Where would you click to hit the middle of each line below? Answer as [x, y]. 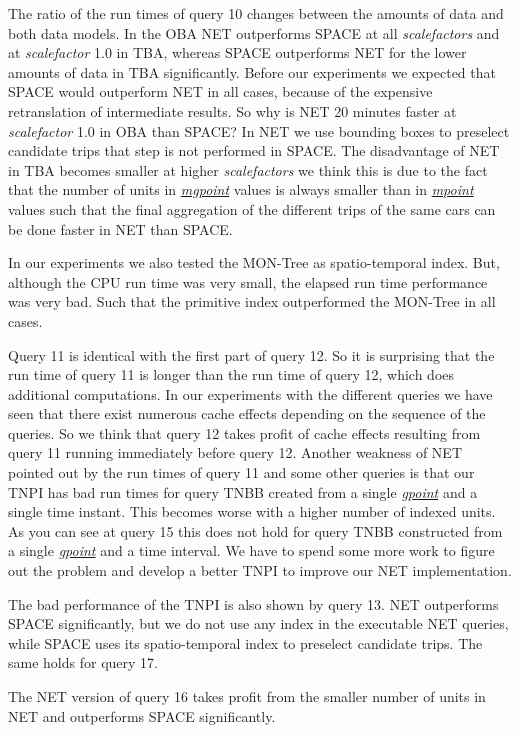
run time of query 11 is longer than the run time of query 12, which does [231, 374]
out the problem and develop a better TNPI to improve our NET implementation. [260, 570]
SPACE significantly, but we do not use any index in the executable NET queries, [258, 623]
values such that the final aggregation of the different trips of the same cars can [252, 208]
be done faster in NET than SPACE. [120, 228]
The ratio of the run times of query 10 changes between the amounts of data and [256, 13]
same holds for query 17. [83, 662]
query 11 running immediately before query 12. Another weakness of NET [235, 452]
